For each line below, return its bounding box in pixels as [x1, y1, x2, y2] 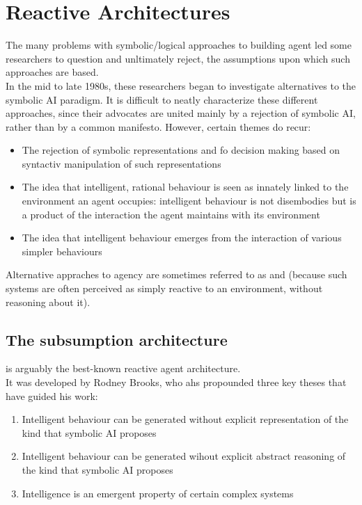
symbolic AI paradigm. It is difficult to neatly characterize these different [6, 92, 318, 106]
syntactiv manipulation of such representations [22, 156, 221, 170]
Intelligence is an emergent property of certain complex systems [22, 486, 294, 500]
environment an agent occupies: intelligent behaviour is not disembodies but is [22, 193, 356, 208]
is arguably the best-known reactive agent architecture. [6, 361, 241, 376]
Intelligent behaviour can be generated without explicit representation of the [22, 412, 349, 426]
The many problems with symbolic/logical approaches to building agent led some [6, 38, 352, 52]
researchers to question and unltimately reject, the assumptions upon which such [6, 51, 350, 65]
